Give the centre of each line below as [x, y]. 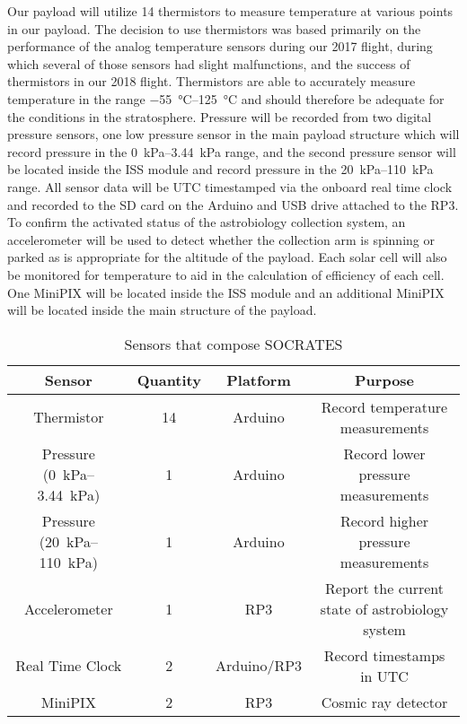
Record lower [384, 453]
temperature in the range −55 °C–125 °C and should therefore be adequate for [226, 98]
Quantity [169, 379]
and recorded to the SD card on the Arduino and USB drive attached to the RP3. [233, 204]
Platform [259, 379]
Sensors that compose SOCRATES [233, 344]
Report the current [384, 588]
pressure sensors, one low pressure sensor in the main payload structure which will [233, 134]
